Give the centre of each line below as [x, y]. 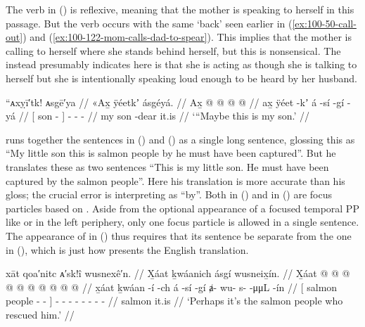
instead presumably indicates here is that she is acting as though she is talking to [181, 64]
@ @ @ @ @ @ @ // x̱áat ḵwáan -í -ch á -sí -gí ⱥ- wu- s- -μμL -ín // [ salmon [172, 287]
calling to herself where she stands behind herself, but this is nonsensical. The [173, 50]
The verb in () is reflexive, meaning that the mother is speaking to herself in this [180, 9]
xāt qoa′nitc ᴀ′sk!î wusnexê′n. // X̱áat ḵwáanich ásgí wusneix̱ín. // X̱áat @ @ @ [178, 273]
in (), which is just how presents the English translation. [127, 249]
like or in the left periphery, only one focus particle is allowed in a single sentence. [182, 222]
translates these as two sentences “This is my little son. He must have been [167, 166]
